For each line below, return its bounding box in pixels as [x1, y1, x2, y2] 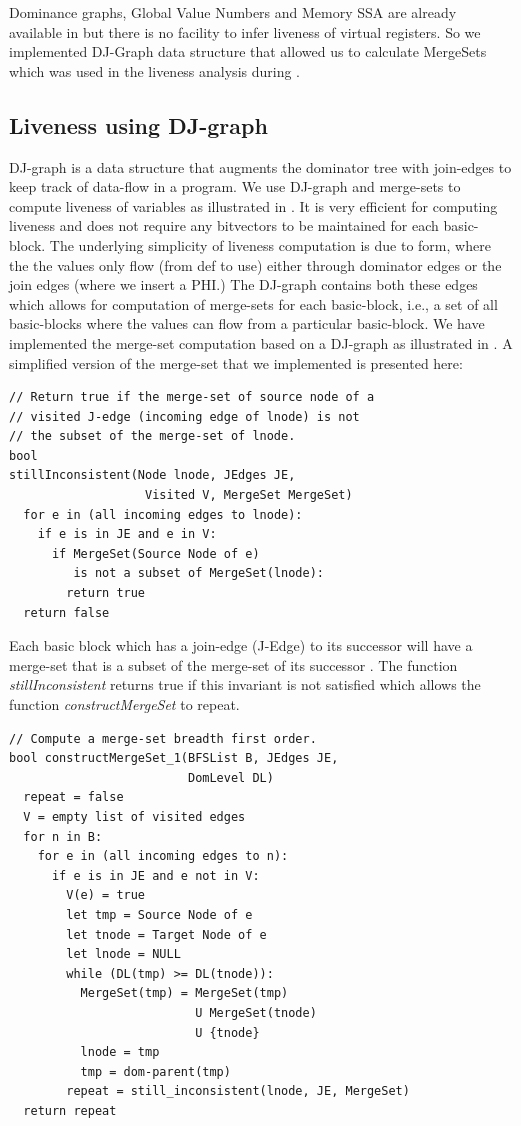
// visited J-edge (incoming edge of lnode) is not [9, 409, 360, 424]
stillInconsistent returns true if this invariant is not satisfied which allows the [9, 674, 481, 695]
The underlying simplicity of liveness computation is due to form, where [49, 234, 491, 255]
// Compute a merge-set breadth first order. [9, 731, 317, 746]
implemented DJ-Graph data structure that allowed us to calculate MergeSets [9, 41, 487, 62]
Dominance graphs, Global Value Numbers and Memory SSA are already [9, 2, 457, 22]
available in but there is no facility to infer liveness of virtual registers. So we [9, 21, 481, 42]
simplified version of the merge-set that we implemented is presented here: [9, 352, 463, 373]
